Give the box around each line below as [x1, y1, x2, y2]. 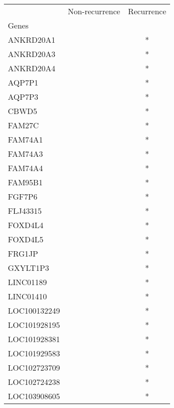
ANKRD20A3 [8, 48, 56, 59]
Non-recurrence [68, 5, 120, 17]
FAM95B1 [8, 176, 43, 188]
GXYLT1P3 [8, 262, 49, 273]
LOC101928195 [8, 319, 60, 330]
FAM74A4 [8, 162, 43, 174]
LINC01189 [8, 276, 47, 288]
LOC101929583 [8, 348, 60, 359]
